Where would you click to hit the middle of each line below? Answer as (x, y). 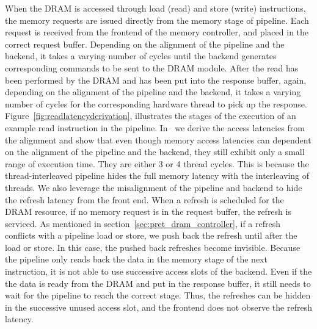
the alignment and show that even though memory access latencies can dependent (158, 139)
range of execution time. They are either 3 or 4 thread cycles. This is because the (157, 163)
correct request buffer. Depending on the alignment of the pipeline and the (145, 44)
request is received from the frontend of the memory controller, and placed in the (157, 32)
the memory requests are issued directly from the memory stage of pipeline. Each (157, 20)
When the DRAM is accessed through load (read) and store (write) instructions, (155, 8)
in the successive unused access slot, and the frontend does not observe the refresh (158, 307)
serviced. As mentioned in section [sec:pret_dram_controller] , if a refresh (143, 223)
